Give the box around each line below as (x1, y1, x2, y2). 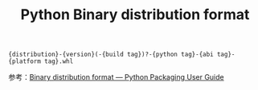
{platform (8, 57, 42, 65)
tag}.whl (43, 57, 74, 65)
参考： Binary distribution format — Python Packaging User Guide (8, 72, 224, 82)
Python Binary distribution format (20, 6, 250, 24)
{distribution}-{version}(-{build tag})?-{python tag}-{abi (8, 50, 215, 59)
